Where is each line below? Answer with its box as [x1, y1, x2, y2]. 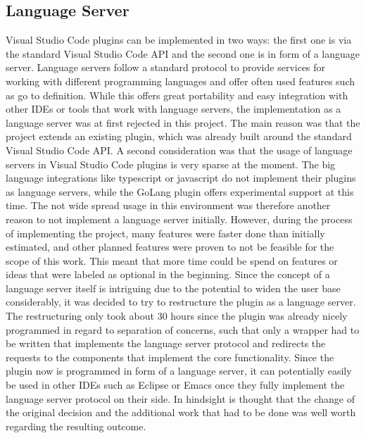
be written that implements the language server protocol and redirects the [6, 336, 326, 351]
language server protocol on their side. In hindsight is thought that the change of [6, 391, 355, 406]
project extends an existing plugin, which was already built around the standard [6, 129, 352, 144]
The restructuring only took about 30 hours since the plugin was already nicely [6, 308, 348, 323]
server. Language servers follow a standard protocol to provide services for [6, 60, 326, 75]
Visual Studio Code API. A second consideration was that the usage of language [6, 142, 353, 157]
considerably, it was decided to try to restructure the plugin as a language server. [6, 294, 356, 309]
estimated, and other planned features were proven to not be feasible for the [6, 239, 334, 254]
